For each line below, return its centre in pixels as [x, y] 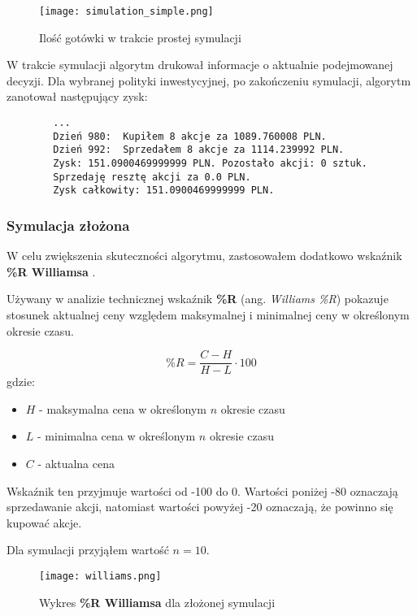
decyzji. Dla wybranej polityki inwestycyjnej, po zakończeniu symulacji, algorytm [209, 80]
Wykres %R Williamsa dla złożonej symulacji [157, 602]
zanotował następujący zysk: [77, 96]
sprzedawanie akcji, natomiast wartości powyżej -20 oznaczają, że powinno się [200, 507]
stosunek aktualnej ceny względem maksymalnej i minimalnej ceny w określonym [208, 314]
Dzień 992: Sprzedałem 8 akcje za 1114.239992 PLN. [199, 150]
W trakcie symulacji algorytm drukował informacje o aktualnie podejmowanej [200, 65]
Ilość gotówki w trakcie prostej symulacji [140, 37]
